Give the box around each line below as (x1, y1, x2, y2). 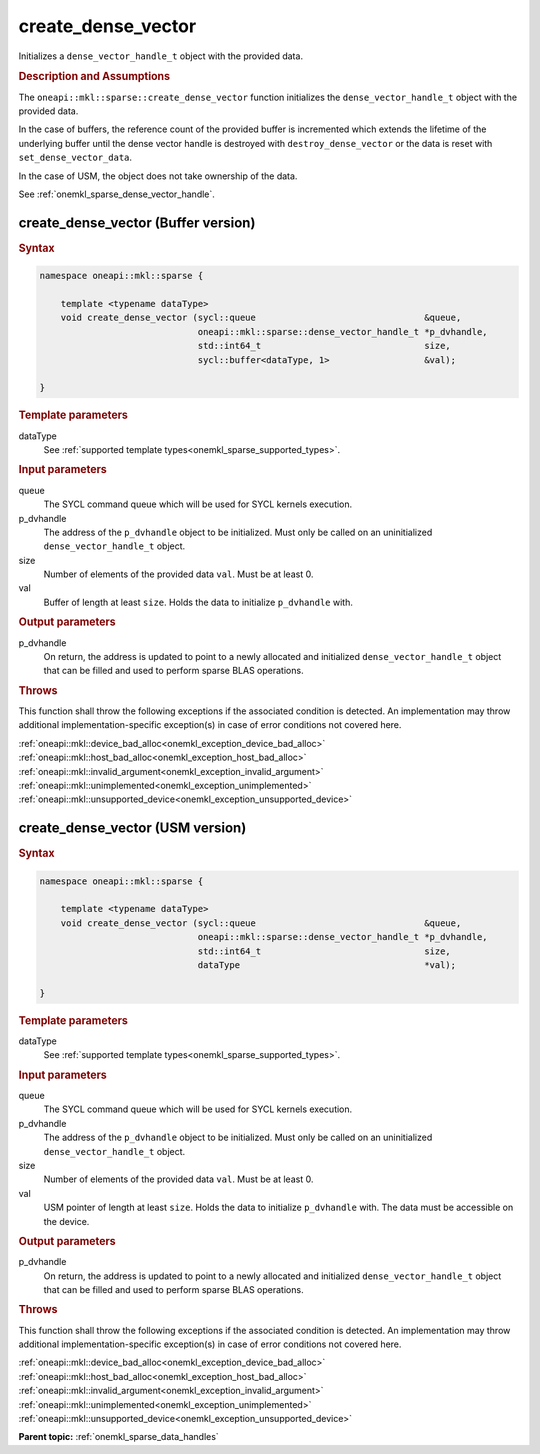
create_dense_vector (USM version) (18, 820, 247, 837)
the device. (43, 1215, 90, 1227)
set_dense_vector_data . (18, 151, 133, 164)
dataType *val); (197, 960, 457, 971)
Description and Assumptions (18, 70, 170, 84)
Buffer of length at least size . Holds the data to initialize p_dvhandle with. (43, 596, 354, 608)
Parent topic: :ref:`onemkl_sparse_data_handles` (18, 1431, 219, 1443)
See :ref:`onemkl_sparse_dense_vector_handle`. (18, 188, 215, 200)
